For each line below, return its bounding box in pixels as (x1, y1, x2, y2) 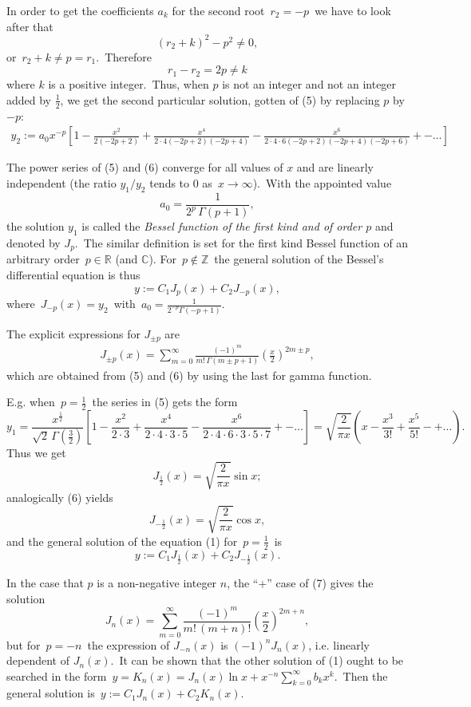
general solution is (6, 685, 95, 701)
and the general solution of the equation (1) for (6, 532, 238, 549)
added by (6, 91, 52, 108)
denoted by (6, 234, 61, 251)
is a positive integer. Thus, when (48, 76, 209, 93)
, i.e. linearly (308, 636, 370, 653)
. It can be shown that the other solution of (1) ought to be (110, 652, 404, 669)
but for (6, 636, 41, 653)
